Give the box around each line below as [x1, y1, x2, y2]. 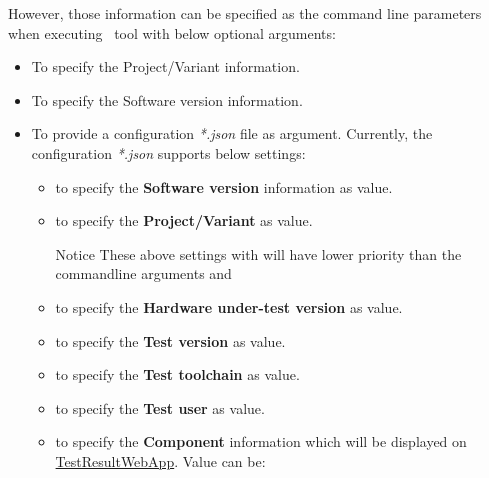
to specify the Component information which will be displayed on [55, 431, 467, 452]
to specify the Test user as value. [55, 397, 265, 418]
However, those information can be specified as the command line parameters [8, 3, 482, 23]
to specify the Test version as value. [55, 330, 286, 351]
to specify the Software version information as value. [55, 176, 393, 197]
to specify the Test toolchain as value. [55, 364, 300, 385]
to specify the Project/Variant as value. [55, 210, 313, 231]
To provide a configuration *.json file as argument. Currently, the [31, 123, 433, 144]
